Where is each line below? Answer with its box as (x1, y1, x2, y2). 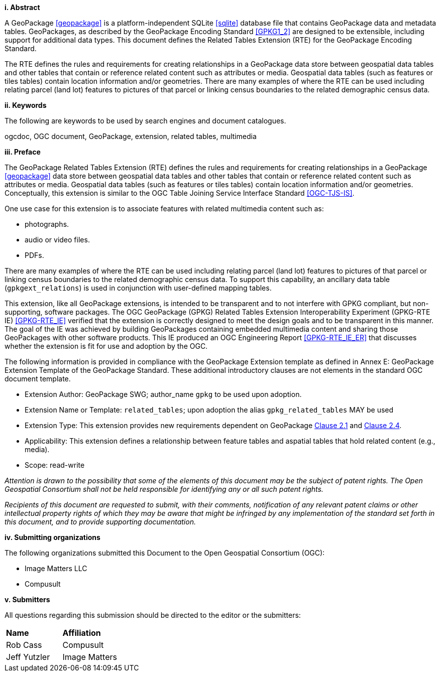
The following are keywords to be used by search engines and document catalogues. (5, 116, 286, 125)
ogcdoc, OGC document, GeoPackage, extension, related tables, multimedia (5, 132, 257, 141)
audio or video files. (25, 235, 90, 244)
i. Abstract (5, 3, 40, 12)
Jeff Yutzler (6, 652, 50, 662)
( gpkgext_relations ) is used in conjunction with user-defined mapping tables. (5, 284, 272, 292)
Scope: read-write (25, 461, 85, 469)
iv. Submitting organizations (5, 533, 100, 542)
